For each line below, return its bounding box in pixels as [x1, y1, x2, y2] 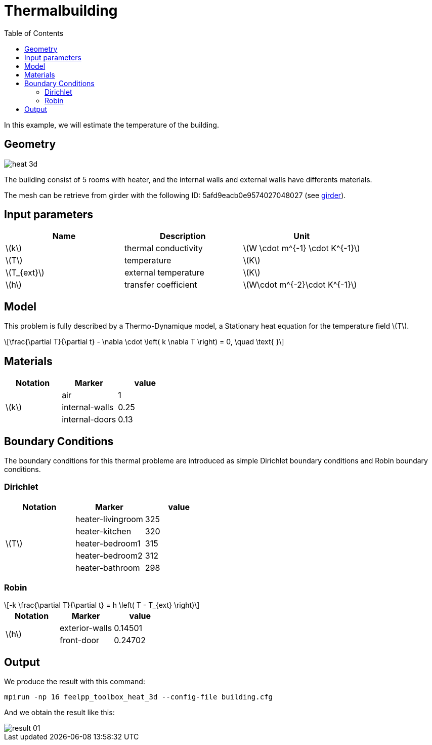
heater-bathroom [75, 562, 140, 573]
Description [160, 231, 206, 242]
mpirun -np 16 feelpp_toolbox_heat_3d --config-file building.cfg [4, 693, 273, 701]
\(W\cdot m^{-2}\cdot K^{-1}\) [243, 280, 357, 290]
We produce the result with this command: [4, 677, 145, 686]
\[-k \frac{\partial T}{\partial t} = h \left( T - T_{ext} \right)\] [4, 601, 200, 610]
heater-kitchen [75, 526, 132, 536]
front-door [60, 635, 100, 646]
